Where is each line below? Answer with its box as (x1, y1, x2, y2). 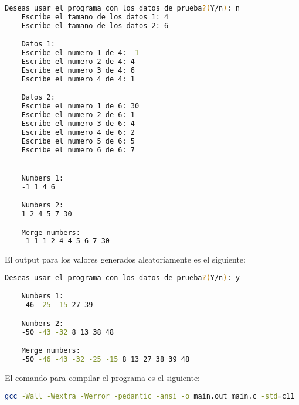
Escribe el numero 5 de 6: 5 (21, 137, 135, 145)
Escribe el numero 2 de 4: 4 (21, 57, 135, 66)
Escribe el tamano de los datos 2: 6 (21, 21, 169, 30)
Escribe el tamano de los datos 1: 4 (21, 12, 169, 21)
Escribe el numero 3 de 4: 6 (21, 66, 135, 74)
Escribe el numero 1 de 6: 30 (21, 102, 140, 111)
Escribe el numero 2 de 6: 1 (21, 111, 135, 120)
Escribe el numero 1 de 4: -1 (21, 49, 140, 57)
